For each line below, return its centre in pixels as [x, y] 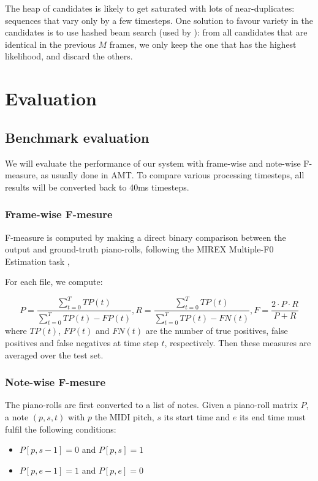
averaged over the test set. [54, 354]
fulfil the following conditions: [61, 429]
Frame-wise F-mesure [59, 214]
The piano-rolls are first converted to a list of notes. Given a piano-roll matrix [151, 405]
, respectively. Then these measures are [238, 342]
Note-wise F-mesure [55, 382]
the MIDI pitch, [124, 416]
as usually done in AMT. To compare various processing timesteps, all [172, 175]
